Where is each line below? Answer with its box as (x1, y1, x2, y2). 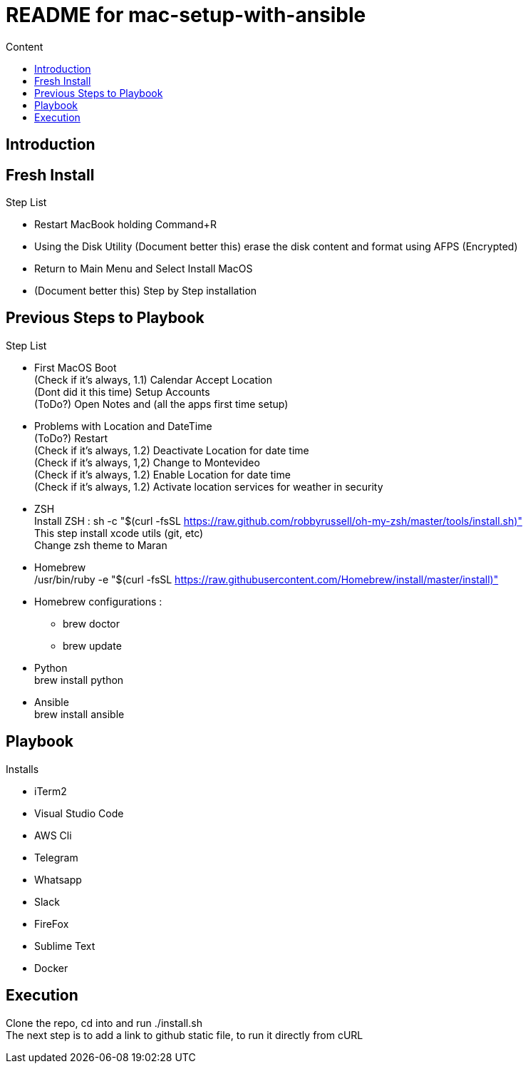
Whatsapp (34, 873, 82, 886)
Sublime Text (34, 939, 95, 952)
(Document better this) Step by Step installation (34, 285, 257, 297)
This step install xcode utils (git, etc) (34, 526, 204, 539)
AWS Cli (34, 829, 72, 842)
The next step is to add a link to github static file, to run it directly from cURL (6, 1028, 363, 1041)
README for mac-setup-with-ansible (6, 3, 366, 27)
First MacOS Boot (34, 361, 117, 374)
